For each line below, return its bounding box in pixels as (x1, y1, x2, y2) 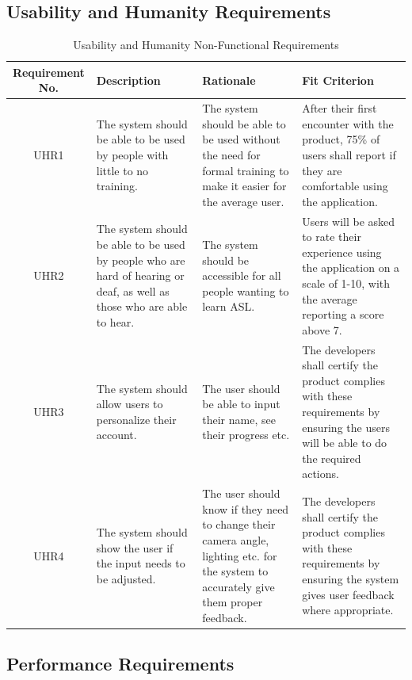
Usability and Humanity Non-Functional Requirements (73, 36, 339, 53)
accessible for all (202, 267, 281, 284)
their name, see (202, 411, 276, 427)
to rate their (302, 228, 361, 245)
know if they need (202, 500, 289, 517)
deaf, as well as (96, 282, 170, 299)
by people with (96, 147, 169, 163)
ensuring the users (302, 418, 390, 435)
